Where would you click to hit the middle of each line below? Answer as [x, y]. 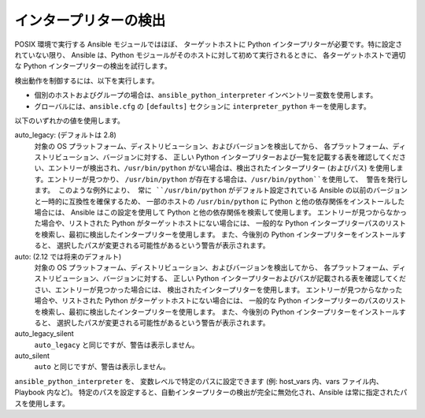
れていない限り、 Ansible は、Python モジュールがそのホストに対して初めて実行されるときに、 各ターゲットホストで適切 [210, 54]
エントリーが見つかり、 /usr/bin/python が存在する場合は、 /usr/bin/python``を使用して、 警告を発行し [228, 179]
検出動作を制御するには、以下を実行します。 [87, 80]
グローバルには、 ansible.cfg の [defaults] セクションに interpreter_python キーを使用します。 [202, 106]
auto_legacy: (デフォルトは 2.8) [66, 135]
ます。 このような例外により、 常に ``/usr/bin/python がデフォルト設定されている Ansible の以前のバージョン [221, 190]
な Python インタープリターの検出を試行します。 [93, 66]
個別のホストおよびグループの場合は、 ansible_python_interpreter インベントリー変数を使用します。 [206, 95]
